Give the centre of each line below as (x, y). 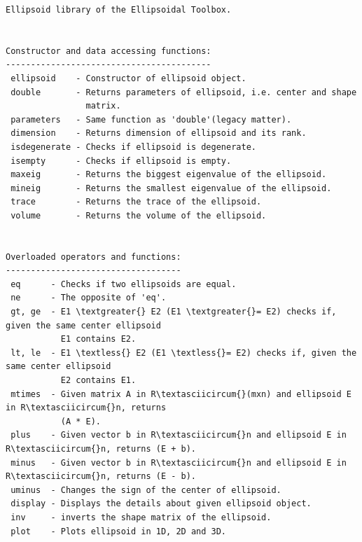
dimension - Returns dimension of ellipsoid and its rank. (159, 133)
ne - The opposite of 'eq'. (89, 298)
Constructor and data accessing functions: (109, 51)
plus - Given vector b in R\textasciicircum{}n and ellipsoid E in (179, 435)
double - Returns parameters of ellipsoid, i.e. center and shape (184, 92)
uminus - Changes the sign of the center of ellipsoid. (146, 490)
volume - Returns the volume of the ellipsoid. (139, 215)
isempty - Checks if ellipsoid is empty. (121, 161)
